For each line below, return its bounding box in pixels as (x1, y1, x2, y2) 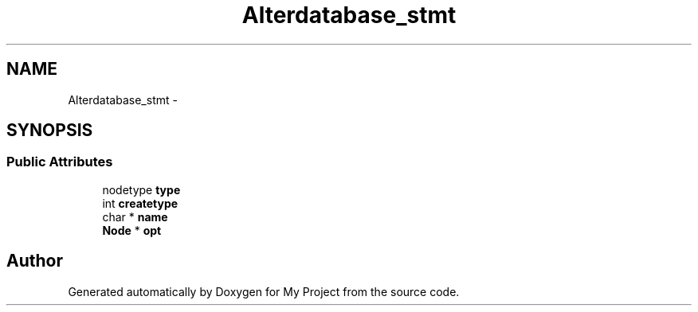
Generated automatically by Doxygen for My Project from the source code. (68, 284, 460, 298)
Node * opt (102, 223, 162, 237)
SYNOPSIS (6, 120, 93, 141)
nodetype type (102, 182, 181, 197)
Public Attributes (6, 154, 113, 170)
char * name (102, 209, 168, 224)
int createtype (102, 196, 178, 210)
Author (6, 251, 63, 271)
